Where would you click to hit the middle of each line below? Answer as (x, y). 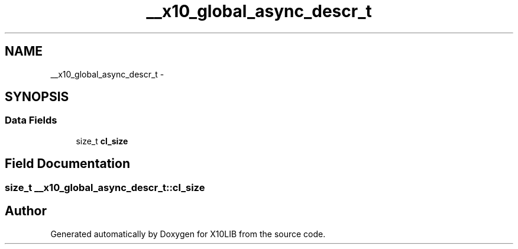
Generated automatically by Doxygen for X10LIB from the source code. (188, 234)
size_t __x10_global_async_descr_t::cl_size (105, 187)
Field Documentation (67, 164)
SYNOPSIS (37, 97)
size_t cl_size (102, 141)
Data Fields (31, 120)
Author (26, 211)
